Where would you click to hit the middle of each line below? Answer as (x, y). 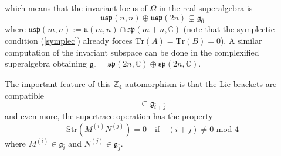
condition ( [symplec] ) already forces (69, 40)
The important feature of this (58, 83)
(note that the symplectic (229, 29)
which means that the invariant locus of (76, 8)
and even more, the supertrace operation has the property (109, 115)
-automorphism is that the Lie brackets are (199, 83)
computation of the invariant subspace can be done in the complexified (132, 52)
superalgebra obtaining (46, 63)
